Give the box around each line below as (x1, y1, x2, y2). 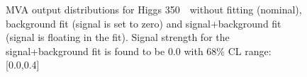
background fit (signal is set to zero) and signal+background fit (6, 16, 281, 30)
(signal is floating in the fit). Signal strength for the (6, 30, 230, 45)
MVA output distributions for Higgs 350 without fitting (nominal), (6, 2, 302, 16)
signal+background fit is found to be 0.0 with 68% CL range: (6, 43, 272, 58)
